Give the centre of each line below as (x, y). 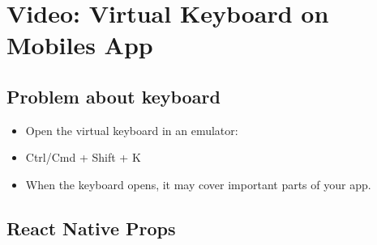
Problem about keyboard (114, 96)
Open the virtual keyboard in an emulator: (132, 130)
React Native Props (91, 228)
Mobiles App (80, 45)
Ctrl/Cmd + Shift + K (83, 157)
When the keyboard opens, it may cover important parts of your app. (198, 184)
